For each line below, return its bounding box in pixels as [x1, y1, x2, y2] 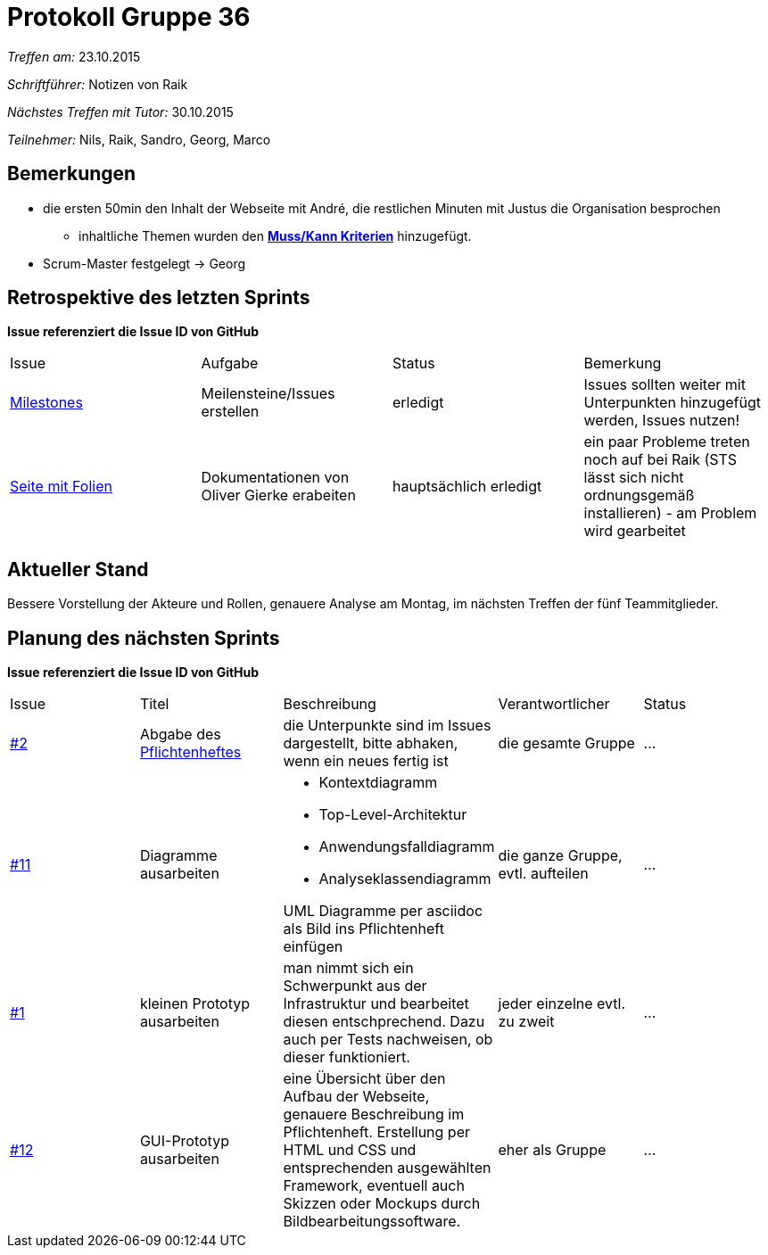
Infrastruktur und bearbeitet [283, 995, 469, 1013]
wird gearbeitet [583, 522, 686, 541]
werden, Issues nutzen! [583, 411, 740, 430]
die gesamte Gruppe [498, 734, 635, 753]
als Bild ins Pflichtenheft [283, 920, 444, 938]
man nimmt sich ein [283, 959, 414, 978]
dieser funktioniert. [283, 1048, 410, 1067]
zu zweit [498, 1012, 555, 1031]
